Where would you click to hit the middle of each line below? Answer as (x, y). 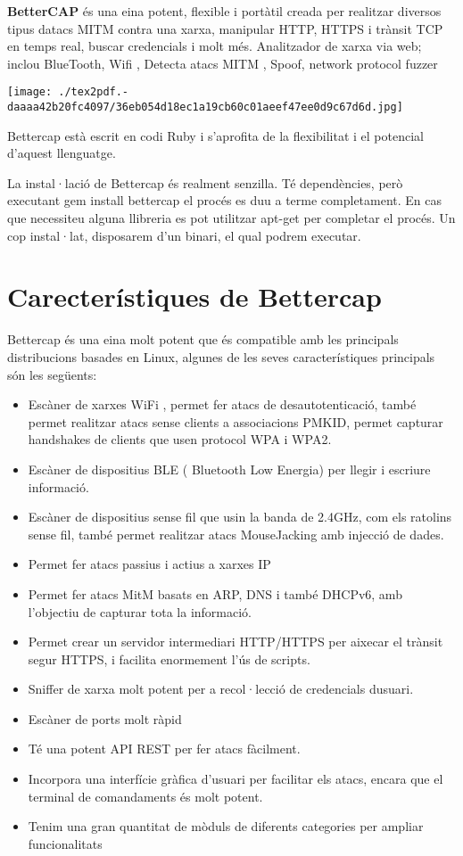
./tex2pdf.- (94, 92)
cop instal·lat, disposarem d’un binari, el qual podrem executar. (184, 235)
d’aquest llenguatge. (62, 153)
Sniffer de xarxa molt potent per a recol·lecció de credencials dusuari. (221, 689)
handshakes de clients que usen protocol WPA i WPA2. (180, 439)
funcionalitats (65, 843)
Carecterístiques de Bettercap (194, 296)
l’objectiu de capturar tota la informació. (140, 611)
